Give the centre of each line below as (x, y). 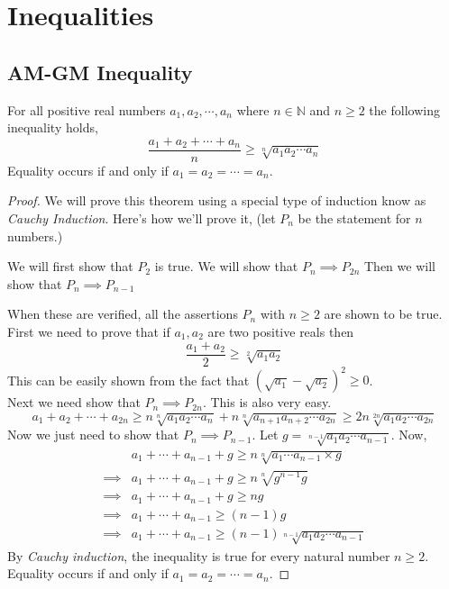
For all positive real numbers (87, 109)
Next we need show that (74, 402)
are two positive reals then (281, 331)
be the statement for (354, 218)
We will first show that (70, 266)
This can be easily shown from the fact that (128, 380)
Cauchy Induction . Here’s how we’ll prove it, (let (142, 218)
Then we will (400, 266)
